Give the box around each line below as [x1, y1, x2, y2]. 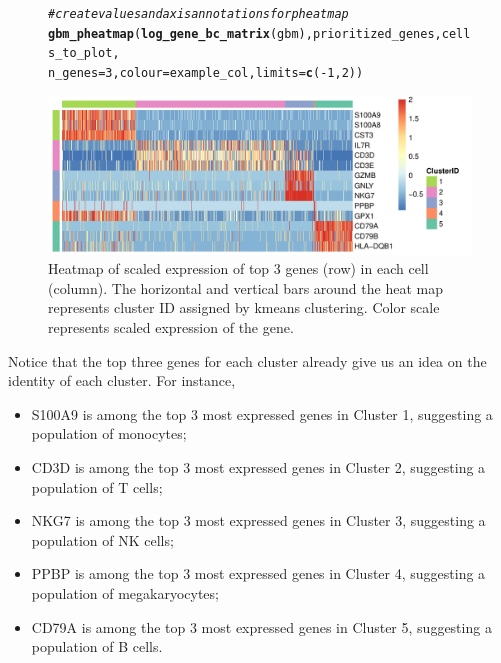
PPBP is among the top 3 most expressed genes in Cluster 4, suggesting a [31, 563, 486, 584]
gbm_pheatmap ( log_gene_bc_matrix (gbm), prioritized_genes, [48, 26, 442, 41]
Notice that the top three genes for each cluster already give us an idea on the [8, 350, 487, 371]
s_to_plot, [48, 46, 120, 61]
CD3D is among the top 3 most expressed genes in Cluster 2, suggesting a [31, 456, 486, 477]
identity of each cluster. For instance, [8, 370, 236, 391]
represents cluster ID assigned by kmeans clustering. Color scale [48, 297, 440, 318]
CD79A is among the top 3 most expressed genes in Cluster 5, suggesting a [31, 616, 492, 637]
